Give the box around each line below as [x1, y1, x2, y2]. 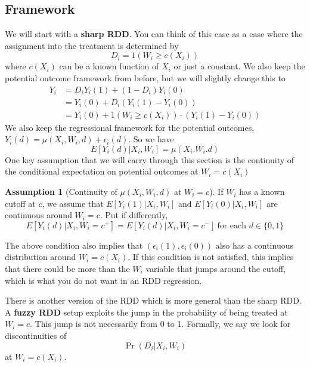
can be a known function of [59, 60, 159, 72]
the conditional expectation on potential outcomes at [5, 165, 199, 178]
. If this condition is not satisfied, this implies [128, 250, 294, 263]
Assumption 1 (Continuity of [5, 185, 117, 198]
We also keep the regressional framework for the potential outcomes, [5, 121, 255, 133]
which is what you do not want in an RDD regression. [5, 274, 202, 286]
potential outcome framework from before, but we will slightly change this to [5, 71, 286, 84]
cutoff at [5, 197, 36, 209]
